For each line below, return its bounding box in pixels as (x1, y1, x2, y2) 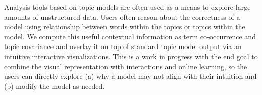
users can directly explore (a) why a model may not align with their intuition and (4, 71, 257, 81)
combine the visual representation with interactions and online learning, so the (4, 61, 247, 71)
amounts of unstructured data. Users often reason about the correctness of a (4, 11, 240, 22)
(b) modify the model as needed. (4, 80, 105, 91)
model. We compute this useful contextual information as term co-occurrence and (4, 31, 256, 41)
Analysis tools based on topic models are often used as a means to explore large (4, 2, 251, 12)
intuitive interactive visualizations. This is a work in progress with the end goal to (4, 51, 258, 61)
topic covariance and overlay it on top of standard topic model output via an (4, 41, 242, 52)
